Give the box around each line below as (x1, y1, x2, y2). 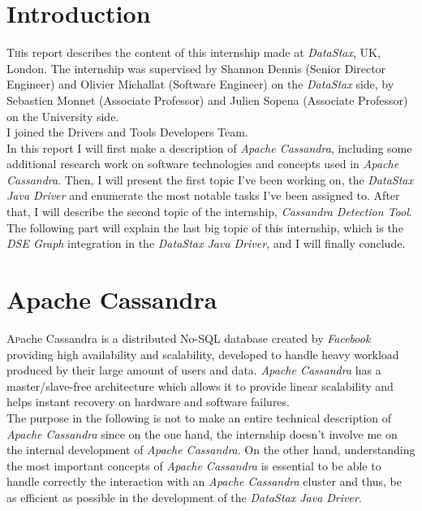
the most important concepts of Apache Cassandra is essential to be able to (6, 457, 381, 474)
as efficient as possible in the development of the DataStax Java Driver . (6, 488, 362, 505)
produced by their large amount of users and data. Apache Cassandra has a (6, 362, 381, 379)
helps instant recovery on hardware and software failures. (6, 393, 290, 410)
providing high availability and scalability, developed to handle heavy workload (6, 345, 399, 362)
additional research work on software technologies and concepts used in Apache (6, 155, 399, 172)
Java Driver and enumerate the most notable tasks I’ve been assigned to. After (6, 187, 400, 204)
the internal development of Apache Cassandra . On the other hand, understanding (6, 441, 416, 458)
